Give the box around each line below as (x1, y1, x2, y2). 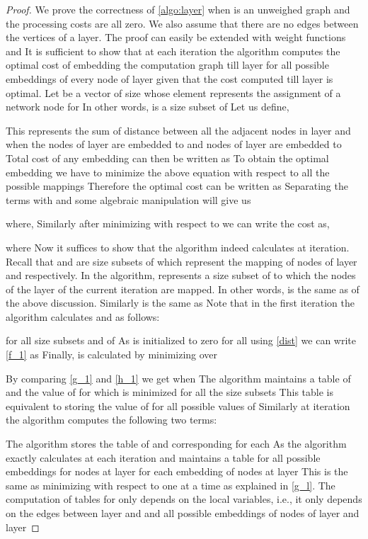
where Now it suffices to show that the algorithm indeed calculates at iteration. (6, 239, 350, 254)
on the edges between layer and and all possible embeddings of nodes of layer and (6, 506, 360, 520)
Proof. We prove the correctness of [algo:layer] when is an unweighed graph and (6, 2, 350, 16)
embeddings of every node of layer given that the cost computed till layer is (6, 71, 333, 86)
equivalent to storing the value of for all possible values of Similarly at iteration (6, 398, 350, 413)
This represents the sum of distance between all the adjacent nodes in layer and (6, 123, 351, 137)
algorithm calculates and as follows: (6, 309, 160, 324)
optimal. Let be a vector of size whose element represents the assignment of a (6, 85, 341, 100)
